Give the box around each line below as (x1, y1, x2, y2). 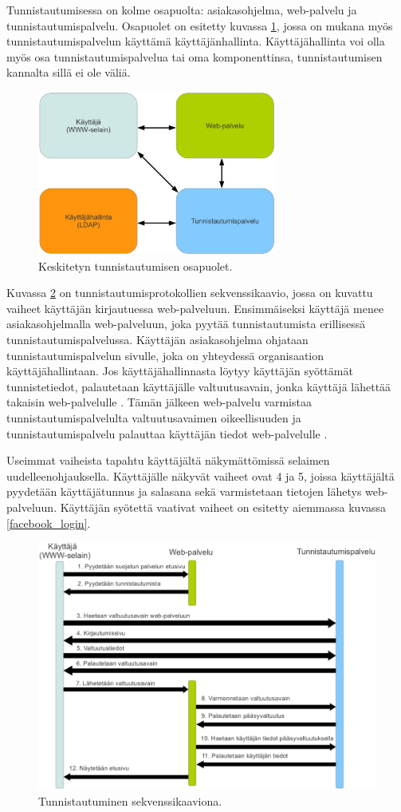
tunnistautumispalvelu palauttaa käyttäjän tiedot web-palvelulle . (6, 425, 328, 442)
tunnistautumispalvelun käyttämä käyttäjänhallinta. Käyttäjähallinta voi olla (6, 33, 385, 50)
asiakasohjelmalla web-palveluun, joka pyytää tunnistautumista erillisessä (6, 315, 366, 332)
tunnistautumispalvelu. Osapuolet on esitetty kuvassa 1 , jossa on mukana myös (6, 17, 393, 34)
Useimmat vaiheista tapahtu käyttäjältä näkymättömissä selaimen (6, 452, 330, 469)
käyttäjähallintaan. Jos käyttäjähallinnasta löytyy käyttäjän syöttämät (6, 362, 353, 379)
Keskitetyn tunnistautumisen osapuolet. (38, 257, 233, 274)
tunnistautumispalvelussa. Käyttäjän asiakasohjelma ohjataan (6, 331, 309, 347)
